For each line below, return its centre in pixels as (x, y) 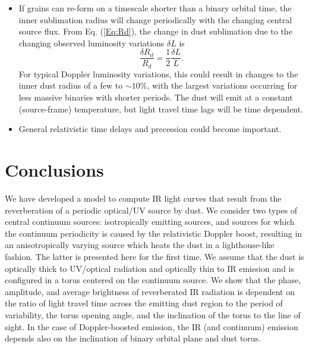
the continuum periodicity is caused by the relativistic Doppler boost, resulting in (154, 233)
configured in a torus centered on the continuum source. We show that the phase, (153, 280)
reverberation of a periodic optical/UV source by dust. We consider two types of (151, 210)
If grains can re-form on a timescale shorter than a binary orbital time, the (155, 8)
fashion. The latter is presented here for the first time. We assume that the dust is (154, 256)
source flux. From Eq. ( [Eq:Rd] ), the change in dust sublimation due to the (155, 31)
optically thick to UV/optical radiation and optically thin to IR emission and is (150, 268)
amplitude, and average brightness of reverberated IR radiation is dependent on (150, 291)
